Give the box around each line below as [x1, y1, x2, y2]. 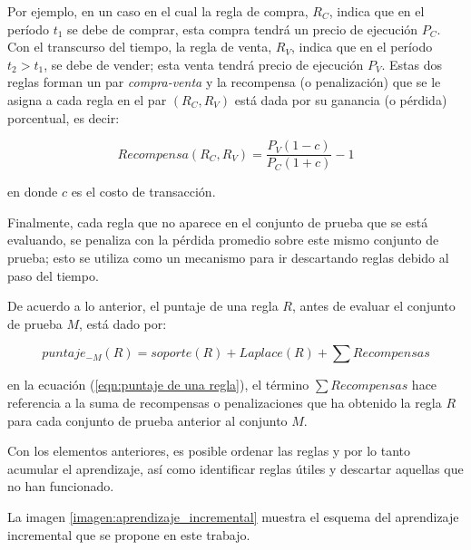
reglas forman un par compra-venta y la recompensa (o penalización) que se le [7, 72, 441, 92]
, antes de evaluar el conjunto [291, 296, 456, 315]
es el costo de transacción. [71, 182, 216, 201]
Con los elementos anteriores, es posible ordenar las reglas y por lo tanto [7, 441, 411, 460]
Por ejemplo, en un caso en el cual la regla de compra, [7, 2, 309, 20]
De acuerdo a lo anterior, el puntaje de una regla [7, 296, 279, 315]
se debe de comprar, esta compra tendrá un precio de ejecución [67, 19, 418, 38]
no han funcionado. [7, 477, 114, 496]
